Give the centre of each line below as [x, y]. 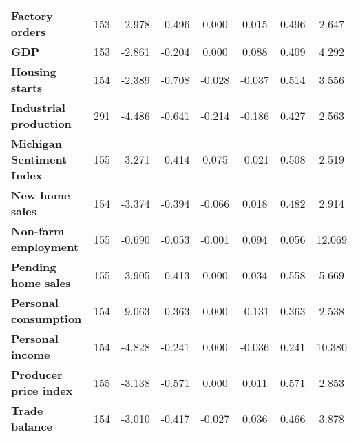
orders [29, 31]
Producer [37, 374]
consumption [46, 318]
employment [45, 247]
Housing [34, 71]
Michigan [36, 143]
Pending [34, 267]
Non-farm [38, 231]
